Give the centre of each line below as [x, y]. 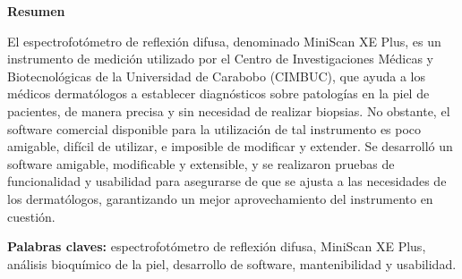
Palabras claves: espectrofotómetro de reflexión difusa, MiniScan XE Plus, [217, 246]
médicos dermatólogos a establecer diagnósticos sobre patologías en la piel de [218, 93]
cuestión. [31, 216]
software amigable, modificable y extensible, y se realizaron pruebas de [201, 163]
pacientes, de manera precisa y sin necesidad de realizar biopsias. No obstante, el [229, 110]
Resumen [36, 11]
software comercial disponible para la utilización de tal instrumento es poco [214, 128]
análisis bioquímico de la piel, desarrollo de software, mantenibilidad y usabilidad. [232, 263]
